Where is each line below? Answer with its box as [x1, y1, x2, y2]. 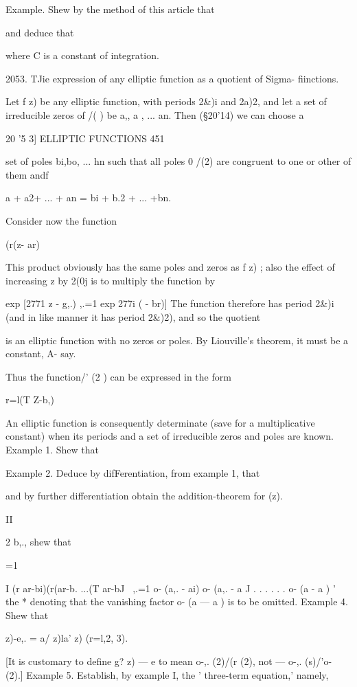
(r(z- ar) [5, 236, 40, 251]
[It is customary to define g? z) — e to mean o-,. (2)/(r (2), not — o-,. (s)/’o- [5, 654, 332, 668]
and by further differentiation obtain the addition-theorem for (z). [5, 488, 283, 503]
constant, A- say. [5, 346, 76, 361]
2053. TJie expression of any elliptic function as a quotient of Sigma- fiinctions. [5, 71, 339, 85]
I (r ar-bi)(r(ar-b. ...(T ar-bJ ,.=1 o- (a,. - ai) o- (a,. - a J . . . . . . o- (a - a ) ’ [5, 581, 336, 595]
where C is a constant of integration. [5, 48, 159, 63]
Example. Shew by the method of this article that [5, 2, 215, 16]
